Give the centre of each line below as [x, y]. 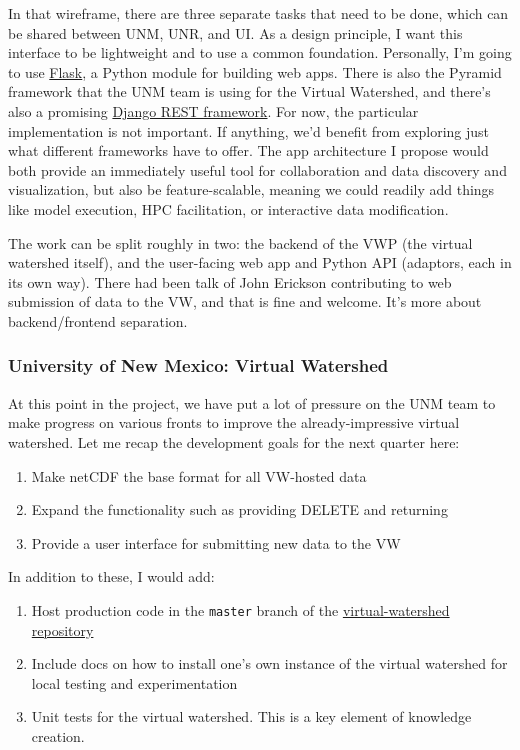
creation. [58, 735]
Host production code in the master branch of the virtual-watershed [240, 609]
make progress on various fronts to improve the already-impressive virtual [234, 422]
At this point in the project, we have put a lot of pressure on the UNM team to [252, 402]
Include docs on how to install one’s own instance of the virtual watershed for [269, 663]
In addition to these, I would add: [111, 576]
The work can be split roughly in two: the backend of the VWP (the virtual [240, 242]
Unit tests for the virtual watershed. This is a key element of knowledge [251, 716]
